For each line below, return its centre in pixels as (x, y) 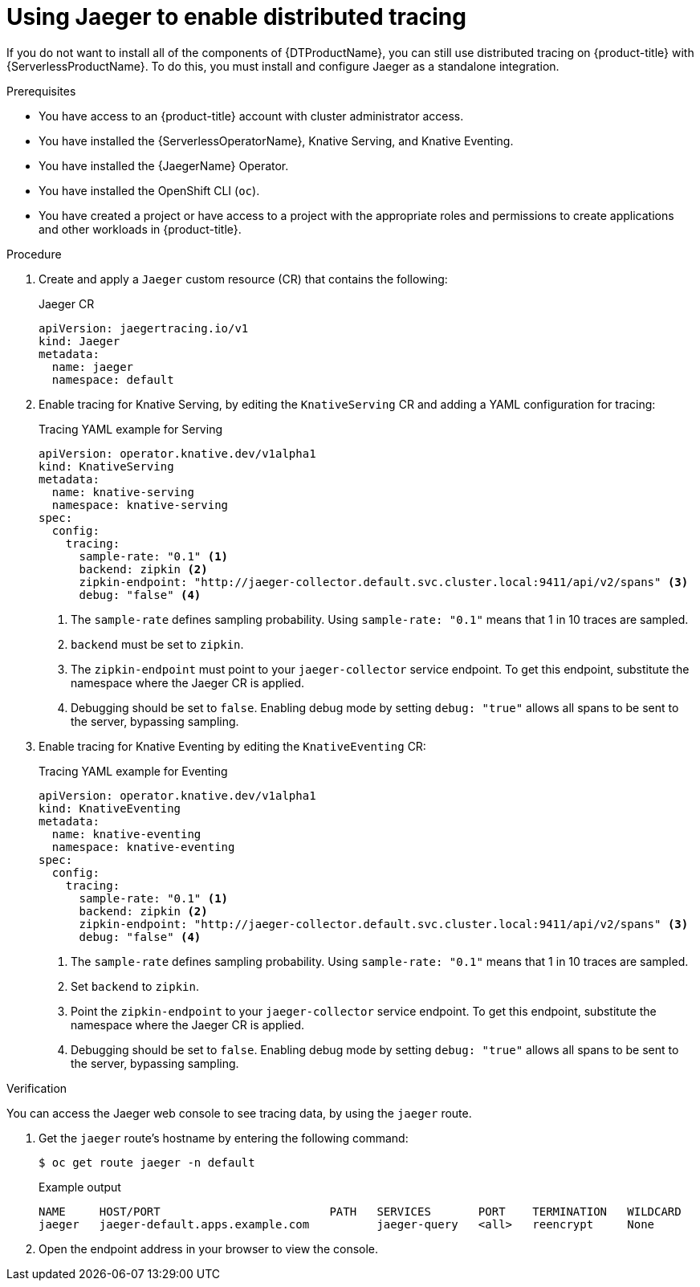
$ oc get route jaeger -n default (147, 1162)
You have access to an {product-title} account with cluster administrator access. (251, 116)
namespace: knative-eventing (143, 847)
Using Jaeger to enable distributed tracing (236, 17)
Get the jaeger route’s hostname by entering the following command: (224, 1138)
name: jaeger (93, 367)
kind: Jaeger (79, 341)
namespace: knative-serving (140, 505)
